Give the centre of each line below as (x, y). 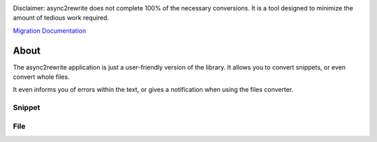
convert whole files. (41, 77)
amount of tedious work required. (61, 18)
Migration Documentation (50, 31)
